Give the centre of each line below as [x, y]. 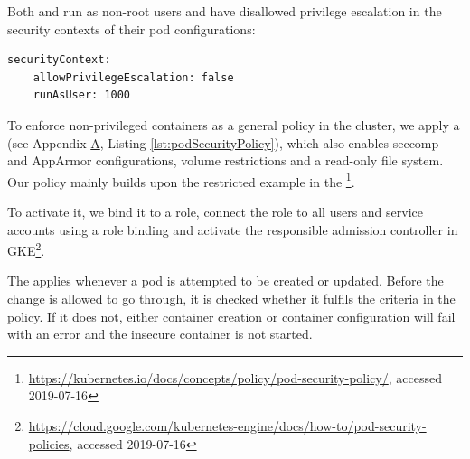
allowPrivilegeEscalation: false [133, 77]
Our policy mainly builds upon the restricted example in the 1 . [181, 180]
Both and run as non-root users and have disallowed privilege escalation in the [225, 11]
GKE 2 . [26, 249]
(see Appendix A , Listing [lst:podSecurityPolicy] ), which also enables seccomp [223, 142]
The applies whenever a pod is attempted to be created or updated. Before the [226, 281]
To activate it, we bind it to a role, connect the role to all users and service [215, 211]
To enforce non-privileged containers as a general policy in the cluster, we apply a [234, 124]
